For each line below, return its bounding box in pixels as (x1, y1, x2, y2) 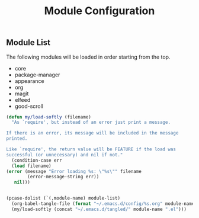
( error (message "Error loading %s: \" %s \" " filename (6, 168, 142, 174)
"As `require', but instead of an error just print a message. (11, 120, 171, 126)
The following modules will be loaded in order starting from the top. (6, 53, 171, 60)
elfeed (14, 96, 31, 103)
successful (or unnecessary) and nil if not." (6, 152, 123, 158)
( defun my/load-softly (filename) (6, 114, 92, 120)
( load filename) (11, 163, 52, 169)
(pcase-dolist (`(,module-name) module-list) (6, 195, 120, 201)
